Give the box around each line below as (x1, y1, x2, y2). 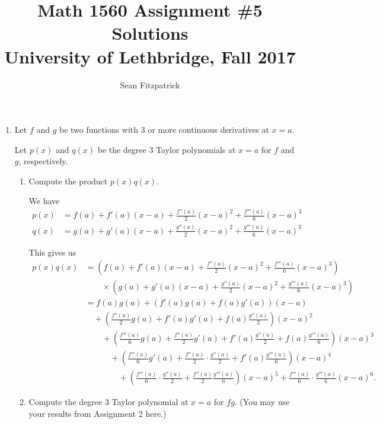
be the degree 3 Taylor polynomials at (97, 143, 236, 155)
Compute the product (28, 174, 108, 187)
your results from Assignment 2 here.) (28, 407, 167, 419)
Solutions (111, 21, 189, 45)
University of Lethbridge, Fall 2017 (4, 44, 296, 68)
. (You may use (234, 396, 290, 408)
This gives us (28, 246, 76, 258)
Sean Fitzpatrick (120, 78, 180, 91)
